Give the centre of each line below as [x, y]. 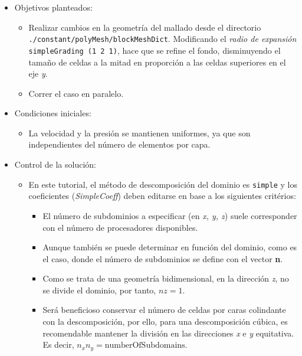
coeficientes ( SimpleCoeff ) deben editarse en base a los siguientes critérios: [162, 196]
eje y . [38, 74]
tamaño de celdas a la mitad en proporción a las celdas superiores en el [157, 62]
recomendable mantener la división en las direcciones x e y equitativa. [168, 333]
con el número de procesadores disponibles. [120, 227]
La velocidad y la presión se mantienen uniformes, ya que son [139, 133]
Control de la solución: [55, 164]
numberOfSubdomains [145, 346]
